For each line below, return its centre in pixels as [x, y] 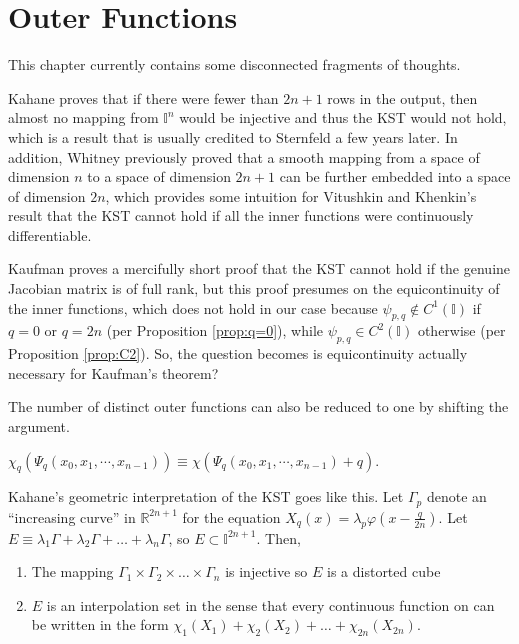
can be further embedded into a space [395, 176]
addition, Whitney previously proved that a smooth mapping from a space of [244, 156]
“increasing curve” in [72, 516]
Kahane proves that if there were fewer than [143, 97]
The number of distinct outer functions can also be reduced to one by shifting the [258, 406]
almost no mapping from [83, 117]
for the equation [231, 516]
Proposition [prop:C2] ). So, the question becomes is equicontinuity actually [238, 353]
